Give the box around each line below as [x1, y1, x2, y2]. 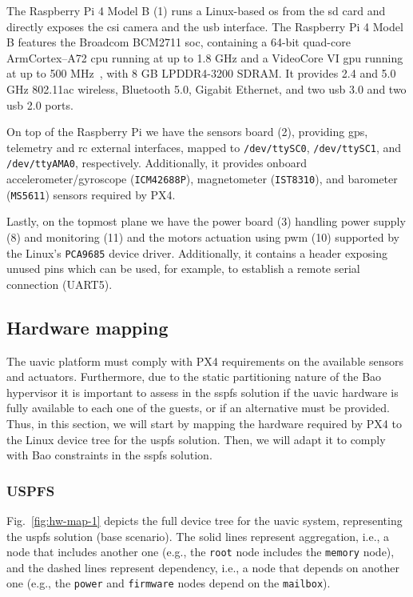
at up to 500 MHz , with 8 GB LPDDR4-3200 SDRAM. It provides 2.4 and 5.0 [6, 65, 396, 82]
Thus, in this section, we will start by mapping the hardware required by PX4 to [6, 415, 402, 431]
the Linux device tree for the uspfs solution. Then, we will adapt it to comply [6, 431, 386, 447]
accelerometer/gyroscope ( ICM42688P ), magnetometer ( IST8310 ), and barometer [6, 170, 398, 187]
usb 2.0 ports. [6, 96, 73, 113]
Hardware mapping [6, 315, 169, 339]
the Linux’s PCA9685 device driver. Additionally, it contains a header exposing [6, 244, 387, 261]
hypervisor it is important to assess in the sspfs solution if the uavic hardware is [6, 383, 399, 400]
